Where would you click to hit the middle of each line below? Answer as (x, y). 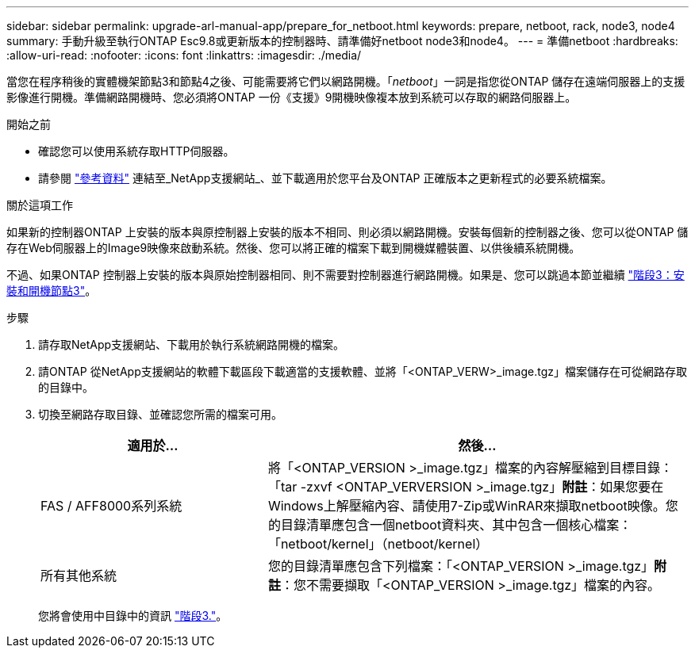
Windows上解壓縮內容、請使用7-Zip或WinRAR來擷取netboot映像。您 (473, 506)
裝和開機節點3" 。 (52, 291)
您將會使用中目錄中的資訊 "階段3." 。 (133, 616)
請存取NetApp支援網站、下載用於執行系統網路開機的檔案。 (192, 344)
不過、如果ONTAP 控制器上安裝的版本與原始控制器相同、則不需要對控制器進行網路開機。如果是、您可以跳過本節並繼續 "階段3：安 (346, 275)
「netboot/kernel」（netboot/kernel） (378, 544)
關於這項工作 (40, 205)
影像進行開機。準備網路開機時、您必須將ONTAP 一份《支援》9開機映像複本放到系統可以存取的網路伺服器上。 (292, 97)
